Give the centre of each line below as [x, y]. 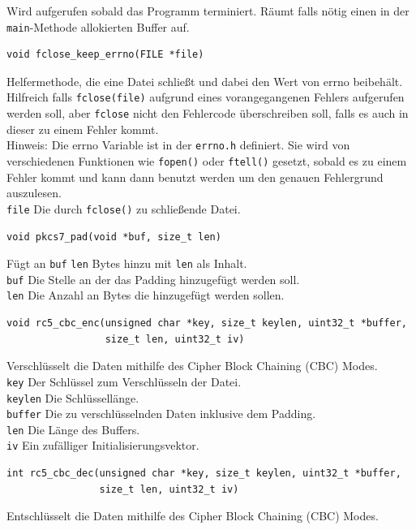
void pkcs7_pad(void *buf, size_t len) [114, 237]
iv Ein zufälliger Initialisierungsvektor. [103, 445]
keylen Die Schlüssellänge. [73, 397]
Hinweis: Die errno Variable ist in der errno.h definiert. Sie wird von [178, 145]
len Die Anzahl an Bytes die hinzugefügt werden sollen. [146, 295]
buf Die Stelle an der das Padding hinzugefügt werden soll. [153, 279]
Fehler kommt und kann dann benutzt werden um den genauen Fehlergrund [195, 177]
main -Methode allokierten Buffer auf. [98, 26]
